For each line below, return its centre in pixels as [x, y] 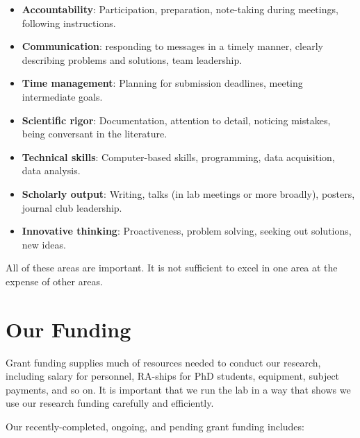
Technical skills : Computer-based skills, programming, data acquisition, [178, 157]
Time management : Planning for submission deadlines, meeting [162, 83]
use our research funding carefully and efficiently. [110, 403]
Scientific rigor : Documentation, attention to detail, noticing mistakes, [176, 120]
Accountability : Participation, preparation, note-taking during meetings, [180, 9]
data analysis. [51, 170]
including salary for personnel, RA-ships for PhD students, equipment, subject [173, 376]
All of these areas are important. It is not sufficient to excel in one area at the [172, 268]
